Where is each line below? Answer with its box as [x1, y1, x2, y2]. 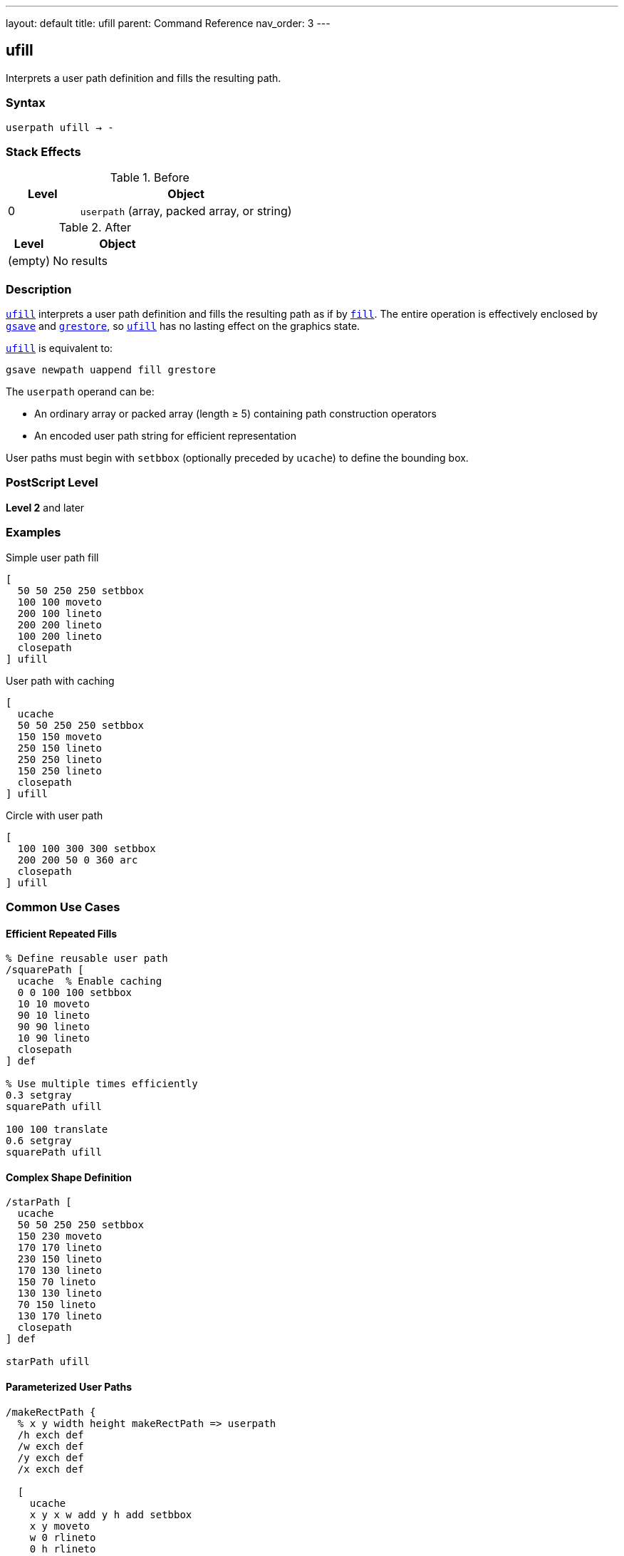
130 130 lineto [17, 1287, 102, 1300]
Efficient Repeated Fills [6, 927, 118, 940]
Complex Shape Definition [6, 1171, 132, 1183]
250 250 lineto [17, 753, 102, 765]
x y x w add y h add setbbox [29, 1508, 192, 1520]
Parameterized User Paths [6, 1381, 132, 1394]
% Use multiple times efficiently [6, 1078, 198, 1090]
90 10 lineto [17, 1010, 90, 1022]
